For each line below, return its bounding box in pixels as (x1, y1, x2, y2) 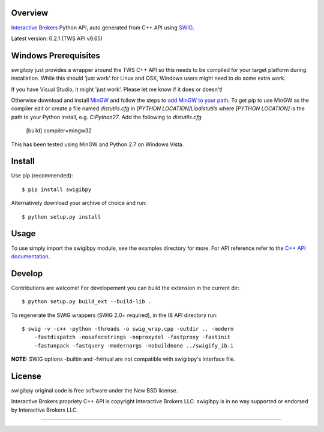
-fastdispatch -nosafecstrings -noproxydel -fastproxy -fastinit (34, 334, 231, 341)
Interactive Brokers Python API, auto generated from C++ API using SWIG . (11, 24, 194, 31)
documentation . (11, 252, 50, 260)
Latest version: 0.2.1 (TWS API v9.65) (11, 35, 103, 42)
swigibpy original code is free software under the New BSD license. (11, 387, 178, 394)
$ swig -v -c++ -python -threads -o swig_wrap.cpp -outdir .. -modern (22, 325, 234, 332)
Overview (11, 8, 49, 18)
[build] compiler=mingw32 (26, 127, 92, 134)
